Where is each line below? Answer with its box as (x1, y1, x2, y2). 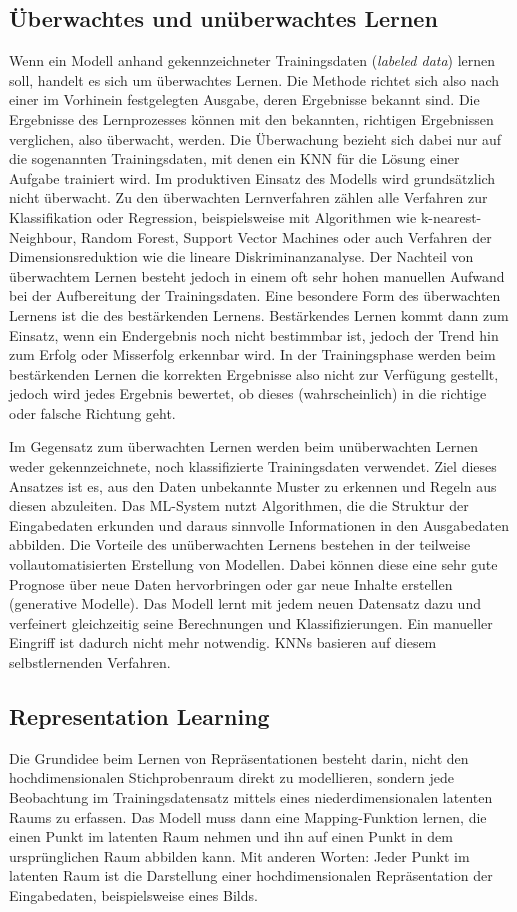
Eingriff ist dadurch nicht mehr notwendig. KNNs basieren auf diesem (9, 632, 437, 653)
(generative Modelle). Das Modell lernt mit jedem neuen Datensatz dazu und (9, 593, 481, 614)
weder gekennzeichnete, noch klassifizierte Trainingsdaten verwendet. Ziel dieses (9, 456, 497, 477)
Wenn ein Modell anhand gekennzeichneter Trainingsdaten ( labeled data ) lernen (9, 50, 496, 71)
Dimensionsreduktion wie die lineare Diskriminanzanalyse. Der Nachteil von (9, 246, 474, 267)
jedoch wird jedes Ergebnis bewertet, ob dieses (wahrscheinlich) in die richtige (9, 383, 487, 404)
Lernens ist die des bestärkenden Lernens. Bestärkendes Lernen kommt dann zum (9, 304, 509, 325)
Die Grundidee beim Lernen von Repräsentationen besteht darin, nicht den (9, 747, 469, 768)
